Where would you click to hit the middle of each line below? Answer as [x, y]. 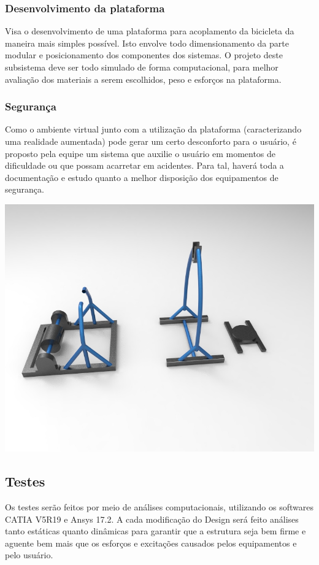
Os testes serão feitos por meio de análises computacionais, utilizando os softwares [159, 506]
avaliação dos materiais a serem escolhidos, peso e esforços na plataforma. [143, 79]
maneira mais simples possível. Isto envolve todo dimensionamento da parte [147, 43]
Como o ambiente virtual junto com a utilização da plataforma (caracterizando [153, 129]
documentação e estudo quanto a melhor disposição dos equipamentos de [142, 177]
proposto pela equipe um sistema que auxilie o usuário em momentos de [140, 153]
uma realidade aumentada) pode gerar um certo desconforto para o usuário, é [151, 141]
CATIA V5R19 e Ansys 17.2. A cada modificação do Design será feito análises [152, 519]
